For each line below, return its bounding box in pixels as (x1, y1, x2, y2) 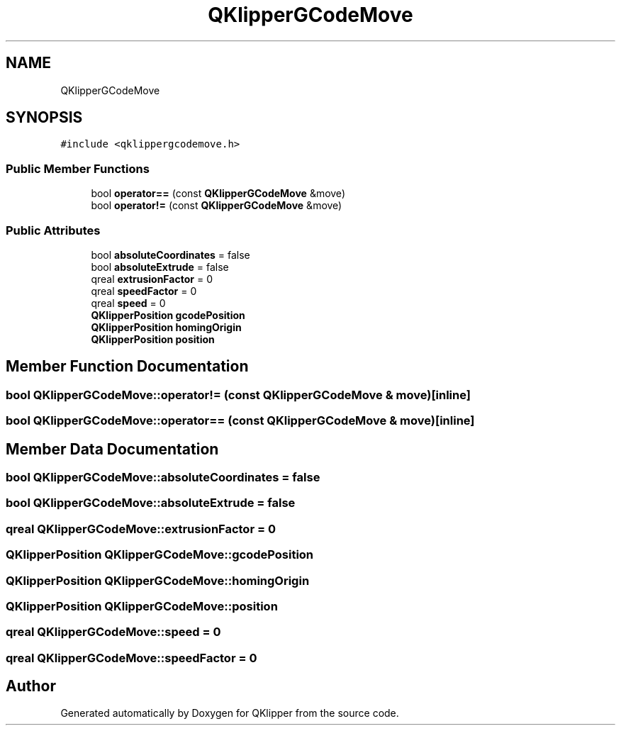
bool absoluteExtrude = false (91, 260, 229, 273)
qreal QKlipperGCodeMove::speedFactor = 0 (6, 650, 257, 665)
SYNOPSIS (6, 108, 83, 127)
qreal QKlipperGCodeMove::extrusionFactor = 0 (6, 521, 276, 536)
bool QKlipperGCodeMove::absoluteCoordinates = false (6, 470, 320, 484)
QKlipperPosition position (91, 333, 215, 345)
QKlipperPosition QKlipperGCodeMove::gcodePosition (6, 547, 314, 562)
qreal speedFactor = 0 (91, 284, 197, 297)
